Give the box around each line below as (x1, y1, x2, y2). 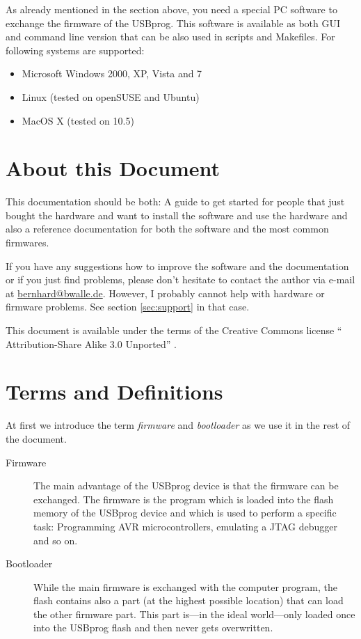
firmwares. (6, 235, 49, 250)
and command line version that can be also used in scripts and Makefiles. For (6, 29, 335, 44)
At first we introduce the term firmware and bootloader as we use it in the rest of (6, 418, 351, 432)
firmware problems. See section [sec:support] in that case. (6, 299, 250, 314)
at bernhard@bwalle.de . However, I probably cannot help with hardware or (6, 285, 325, 300)
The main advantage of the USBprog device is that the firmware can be (33, 478, 339, 493)
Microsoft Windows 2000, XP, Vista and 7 (22, 66, 202, 81)
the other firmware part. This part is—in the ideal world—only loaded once (33, 606, 355, 621)
